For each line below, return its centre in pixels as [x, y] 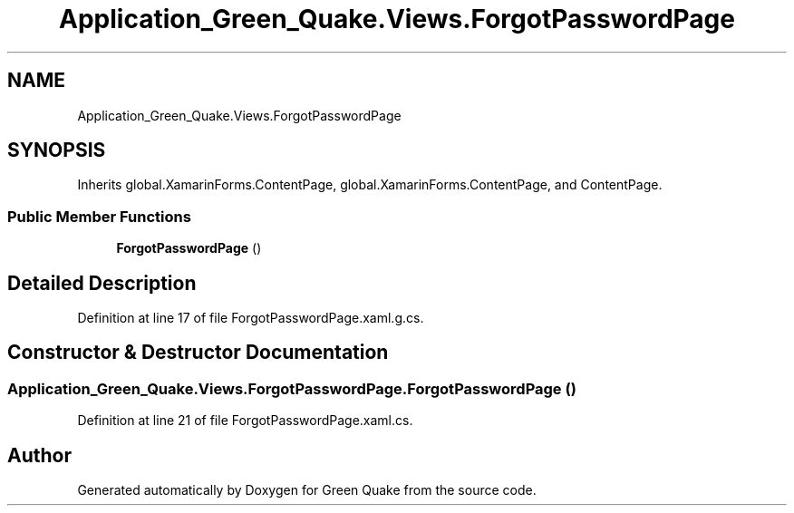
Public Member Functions [99, 216]
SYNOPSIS [57, 150]
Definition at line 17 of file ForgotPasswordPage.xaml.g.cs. [251, 318]
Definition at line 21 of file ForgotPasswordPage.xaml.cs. [245, 421]
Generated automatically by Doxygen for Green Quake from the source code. [307, 490]
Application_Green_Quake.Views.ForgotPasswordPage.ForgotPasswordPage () [292, 388]
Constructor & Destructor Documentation [198, 353]
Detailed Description [102, 283]
